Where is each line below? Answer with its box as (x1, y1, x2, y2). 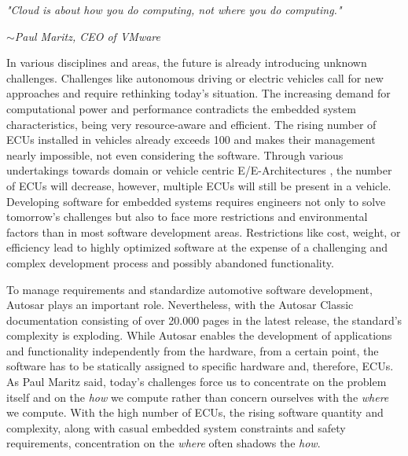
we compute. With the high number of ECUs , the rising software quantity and (6, 404, 384, 421)
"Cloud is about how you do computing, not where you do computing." (6, 2, 342, 17)
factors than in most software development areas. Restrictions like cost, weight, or (6, 223, 401, 240)
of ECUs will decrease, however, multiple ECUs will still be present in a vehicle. (6, 177, 391, 193)
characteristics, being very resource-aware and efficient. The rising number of (6, 116, 377, 132)
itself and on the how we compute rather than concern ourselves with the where (6, 388, 389, 405)
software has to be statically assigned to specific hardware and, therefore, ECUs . (6, 358, 394, 374)
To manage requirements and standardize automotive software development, (6, 281, 373, 297)
